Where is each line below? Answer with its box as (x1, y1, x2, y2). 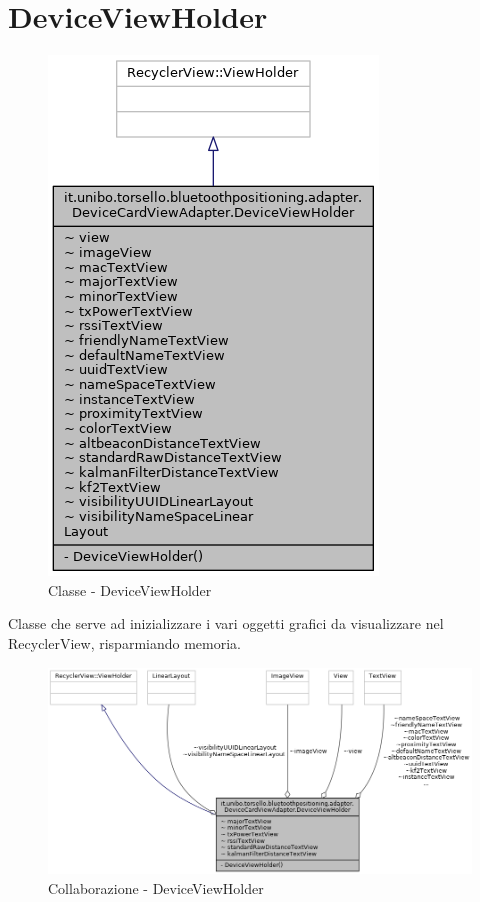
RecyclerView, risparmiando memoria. (8, 632, 241, 653)
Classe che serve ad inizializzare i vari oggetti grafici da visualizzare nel (8, 613, 444, 634)
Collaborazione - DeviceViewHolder (48, 877, 264, 898)
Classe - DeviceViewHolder (48, 579, 212, 600)
